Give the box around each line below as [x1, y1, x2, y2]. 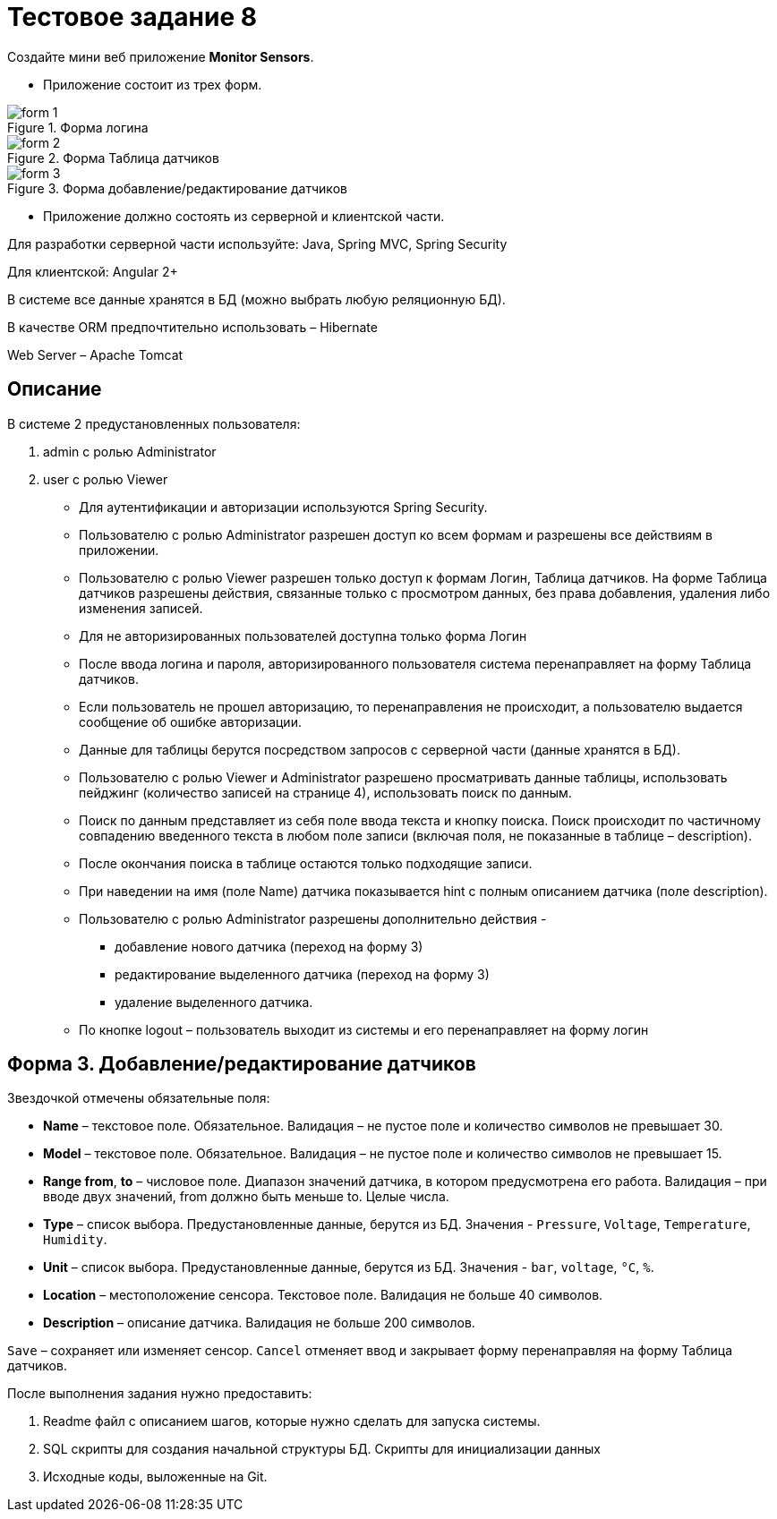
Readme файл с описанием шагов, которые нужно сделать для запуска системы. [43, 1413, 541, 1429]
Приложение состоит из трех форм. [43, 76, 262, 92]
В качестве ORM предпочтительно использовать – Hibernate [7, 319, 378, 335]
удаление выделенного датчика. [115, 994, 313, 1010]
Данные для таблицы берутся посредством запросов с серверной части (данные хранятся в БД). [79, 741, 680, 757]
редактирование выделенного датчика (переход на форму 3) [115, 966, 490, 982]
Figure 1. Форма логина [7, 119, 149, 135]
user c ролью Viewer [43, 471, 168, 487]
